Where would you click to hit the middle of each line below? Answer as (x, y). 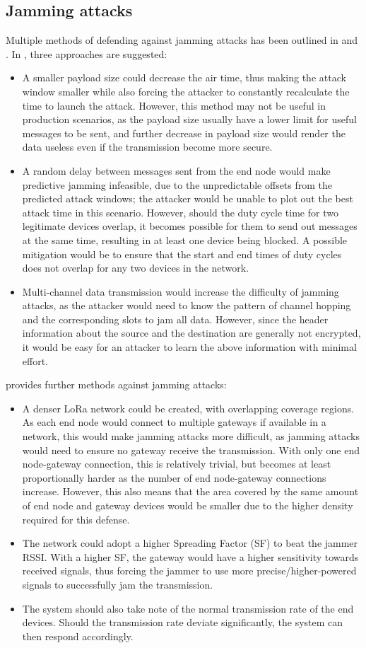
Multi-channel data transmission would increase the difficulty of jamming (181, 291)
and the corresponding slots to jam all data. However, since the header (175, 319)
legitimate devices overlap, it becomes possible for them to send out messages (190, 226)
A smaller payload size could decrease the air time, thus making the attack (184, 77)
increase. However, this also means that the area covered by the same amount (190, 491)
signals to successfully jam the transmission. (118, 584)
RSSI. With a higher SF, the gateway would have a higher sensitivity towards (190, 556)
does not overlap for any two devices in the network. (136, 268)
